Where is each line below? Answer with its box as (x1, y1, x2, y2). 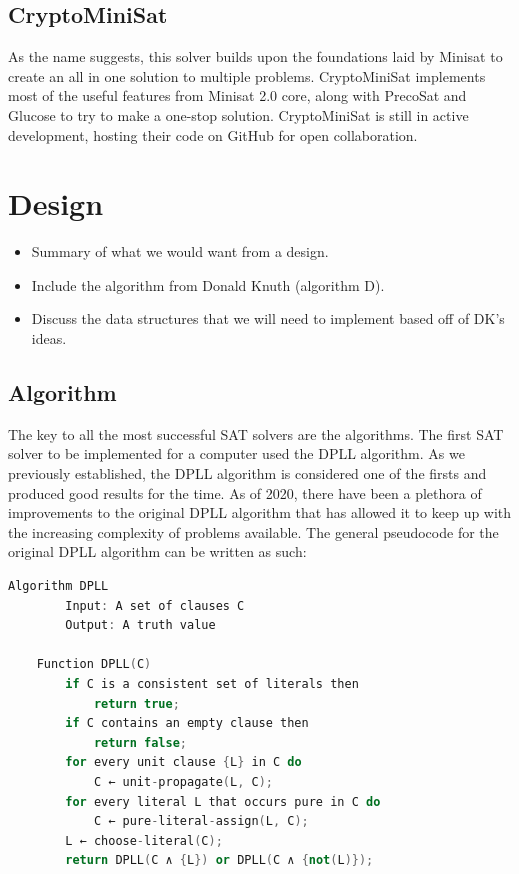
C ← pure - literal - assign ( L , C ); (93, 814, 309, 829)
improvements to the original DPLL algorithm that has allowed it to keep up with (8, 502, 512, 523)
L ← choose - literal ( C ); (65, 833, 223, 848)
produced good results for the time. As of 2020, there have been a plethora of (8, 482, 482, 503)
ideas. (31, 328, 67, 349)
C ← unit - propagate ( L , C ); (93, 774, 273, 789)
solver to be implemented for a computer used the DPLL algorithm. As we (8, 443, 465, 464)
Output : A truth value (65, 618, 216, 633)
